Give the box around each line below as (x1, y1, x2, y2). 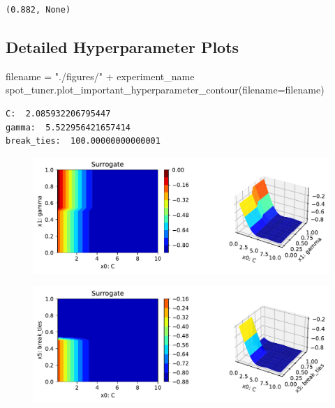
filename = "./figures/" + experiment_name (6, 68, 195, 83)
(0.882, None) (6, 5, 71, 15)
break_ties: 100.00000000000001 (6, 136, 161, 146)
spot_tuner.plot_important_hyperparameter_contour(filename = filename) (6, 82, 325, 97)
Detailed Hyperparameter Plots (6, 36, 239, 57)
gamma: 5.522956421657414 (6, 122, 131, 133)
